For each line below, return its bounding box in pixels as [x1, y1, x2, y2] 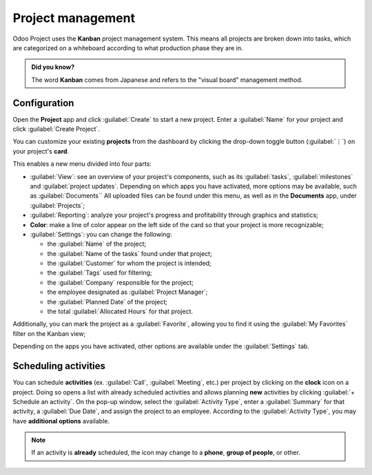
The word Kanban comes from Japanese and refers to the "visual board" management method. [31, 76, 303, 84]
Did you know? [31, 63, 75, 72]
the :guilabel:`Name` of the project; [47, 240, 147, 248]
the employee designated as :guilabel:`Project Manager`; [47, 288, 208, 296]
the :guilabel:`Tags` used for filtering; [47, 268, 152, 277]
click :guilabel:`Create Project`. [12, 125, 100, 134]
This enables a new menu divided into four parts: [12, 160, 152, 168]
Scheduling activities [12, 360, 106, 372]
